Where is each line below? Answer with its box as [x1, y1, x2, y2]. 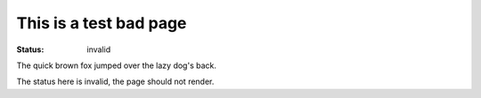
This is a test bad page [16, 13, 187, 33]
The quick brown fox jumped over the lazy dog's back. [16, 60, 217, 71]
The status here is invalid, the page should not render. [16, 76, 215, 87]
